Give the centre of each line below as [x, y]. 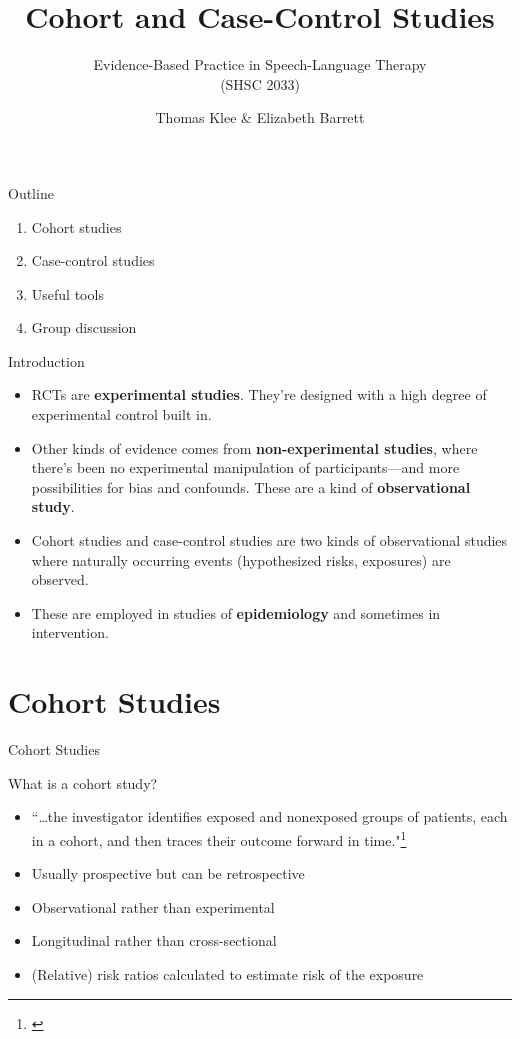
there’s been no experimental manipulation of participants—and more [245, 467]
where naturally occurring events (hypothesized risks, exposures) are [241, 559]
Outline [31, 192]
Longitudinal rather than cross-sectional [154, 940]
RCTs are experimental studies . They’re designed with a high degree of [259, 394]
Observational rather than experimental [153, 906]
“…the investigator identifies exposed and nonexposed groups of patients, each [269, 816]
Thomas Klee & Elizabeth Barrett [260, 117]
